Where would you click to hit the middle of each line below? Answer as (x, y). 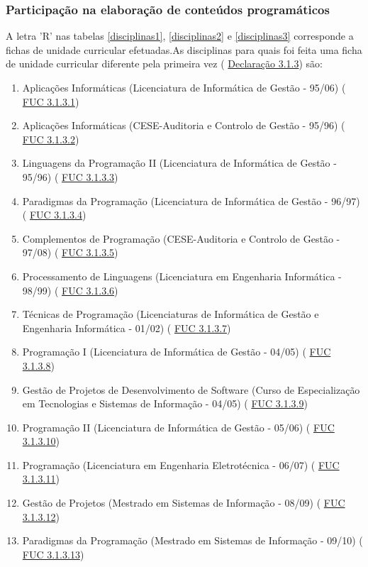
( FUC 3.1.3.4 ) (54, 215)
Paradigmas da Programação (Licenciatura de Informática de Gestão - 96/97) (191, 200)
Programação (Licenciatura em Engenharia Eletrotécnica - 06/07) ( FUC (181, 464)
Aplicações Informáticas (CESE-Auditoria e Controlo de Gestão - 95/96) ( (184, 125)
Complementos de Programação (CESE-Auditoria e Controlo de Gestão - (181, 238)
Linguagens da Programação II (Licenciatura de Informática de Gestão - (179, 163)
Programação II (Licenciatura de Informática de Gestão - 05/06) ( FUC (178, 427)
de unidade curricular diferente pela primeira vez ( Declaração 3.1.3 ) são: (165, 64)
